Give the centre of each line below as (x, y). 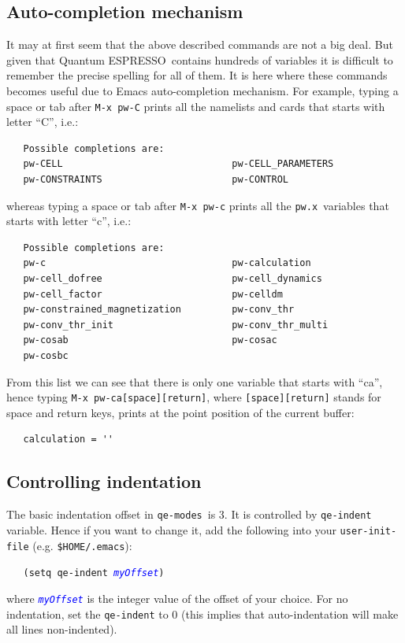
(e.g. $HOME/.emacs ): (82, 545)
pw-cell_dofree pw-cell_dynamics (173, 279)
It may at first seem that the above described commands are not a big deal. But (200, 44)
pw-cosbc (46, 356)
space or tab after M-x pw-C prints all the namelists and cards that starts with (196, 106)
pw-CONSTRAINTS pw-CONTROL (156, 180)
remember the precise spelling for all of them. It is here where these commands (197, 75)
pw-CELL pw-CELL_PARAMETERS (178, 164)
